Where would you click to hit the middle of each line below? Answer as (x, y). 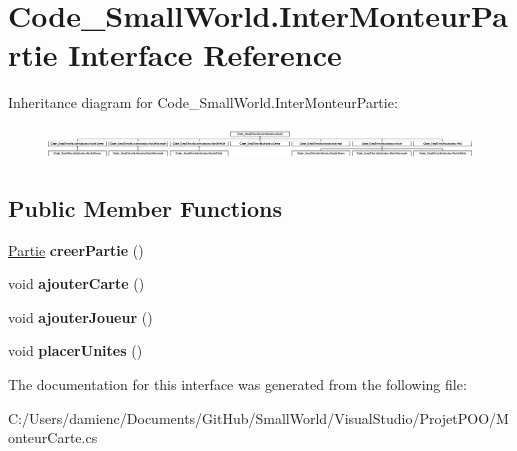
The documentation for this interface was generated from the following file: (237, 383)
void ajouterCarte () (76, 283)
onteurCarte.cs (53, 437)
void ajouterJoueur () (80, 316)
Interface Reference (205, 54)
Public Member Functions (145, 207)
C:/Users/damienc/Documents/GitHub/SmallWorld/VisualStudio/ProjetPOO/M (258, 417)
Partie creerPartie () (76, 249)
